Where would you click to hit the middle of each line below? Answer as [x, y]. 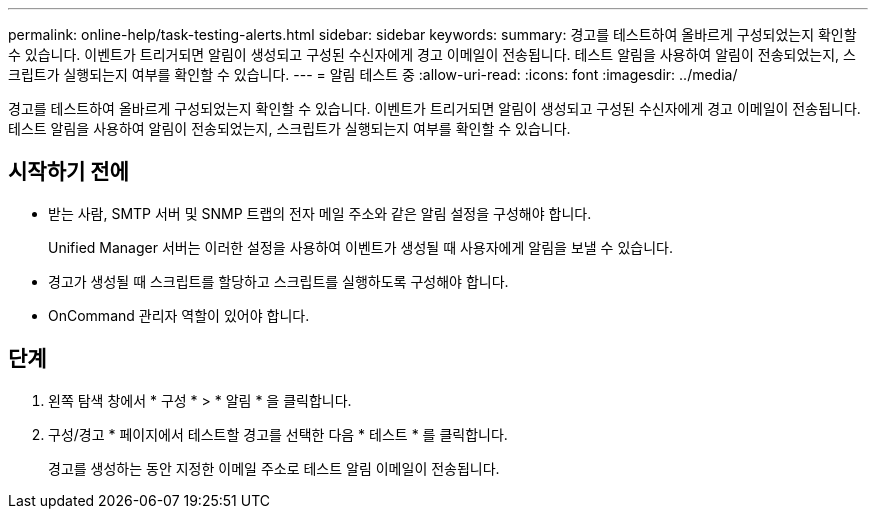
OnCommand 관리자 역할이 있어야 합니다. [179, 315]
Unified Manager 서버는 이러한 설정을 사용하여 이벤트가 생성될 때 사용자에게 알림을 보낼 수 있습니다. [360, 247]
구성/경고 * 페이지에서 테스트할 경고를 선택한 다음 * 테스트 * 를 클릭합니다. [278, 434]
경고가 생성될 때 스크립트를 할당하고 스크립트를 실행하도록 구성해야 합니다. [278, 281]
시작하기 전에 [68, 172]
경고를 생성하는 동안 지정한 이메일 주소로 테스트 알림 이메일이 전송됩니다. [274, 468]
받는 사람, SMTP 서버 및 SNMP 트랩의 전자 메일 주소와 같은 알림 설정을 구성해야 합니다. [320, 213]
